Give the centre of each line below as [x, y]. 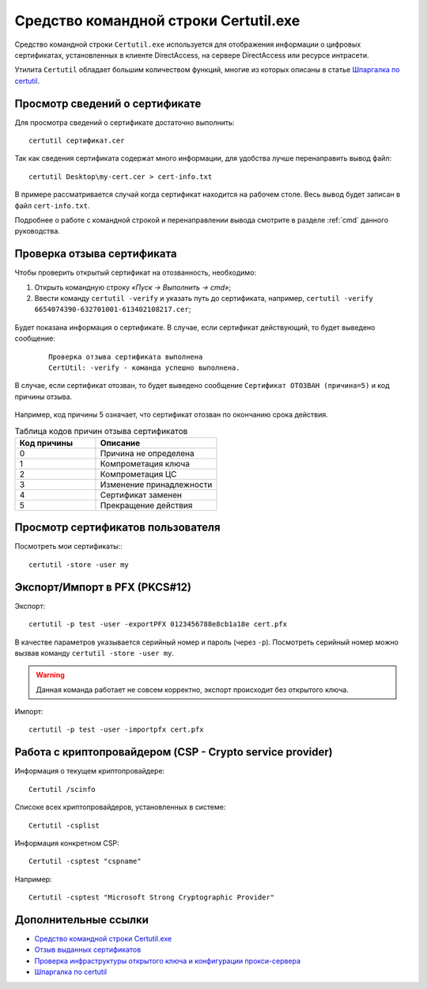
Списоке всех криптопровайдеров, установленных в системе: [120, 807]
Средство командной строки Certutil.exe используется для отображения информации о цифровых [188, 44]
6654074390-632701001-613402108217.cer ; [113, 310]
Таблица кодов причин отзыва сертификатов [101, 431]
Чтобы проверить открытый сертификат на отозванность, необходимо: [136, 272]
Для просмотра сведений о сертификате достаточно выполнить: [125, 122]
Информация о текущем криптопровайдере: [90, 771]
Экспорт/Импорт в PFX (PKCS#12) [103, 587]
